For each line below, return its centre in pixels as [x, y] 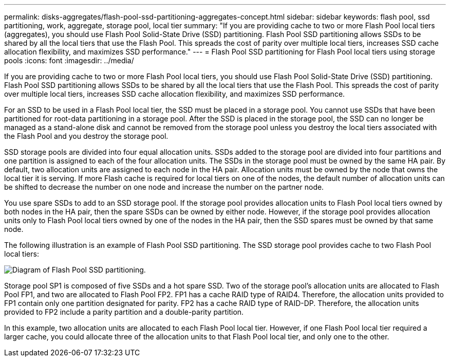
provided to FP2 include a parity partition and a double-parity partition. [124, 312]
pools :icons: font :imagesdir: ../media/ [69, 60]
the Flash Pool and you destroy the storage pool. [86, 136]
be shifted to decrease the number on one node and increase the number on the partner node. [164, 187]
